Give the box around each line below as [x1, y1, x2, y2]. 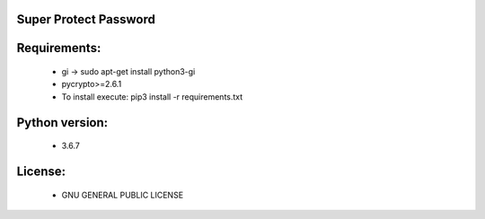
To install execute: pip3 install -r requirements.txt [61, 91, 243, 102]
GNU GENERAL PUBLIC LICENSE [61, 189, 184, 200]
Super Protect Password [16, 12, 156, 27]
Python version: [16, 115, 109, 130]
